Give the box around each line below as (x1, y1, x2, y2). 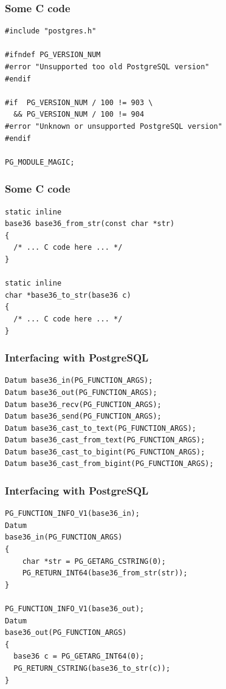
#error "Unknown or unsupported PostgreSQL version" (5, 122, 222, 131)
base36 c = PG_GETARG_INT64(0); (13, 652, 145, 661)
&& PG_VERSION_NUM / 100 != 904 (13, 110, 145, 119)
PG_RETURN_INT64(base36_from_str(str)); (22, 569, 188, 578)
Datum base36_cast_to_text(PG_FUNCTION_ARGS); (5, 423, 196, 433)
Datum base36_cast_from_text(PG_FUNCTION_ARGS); (5, 436, 205, 445)
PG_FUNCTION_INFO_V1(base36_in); (5, 509, 140, 518)
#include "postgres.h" (5, 27, 97, 36)
